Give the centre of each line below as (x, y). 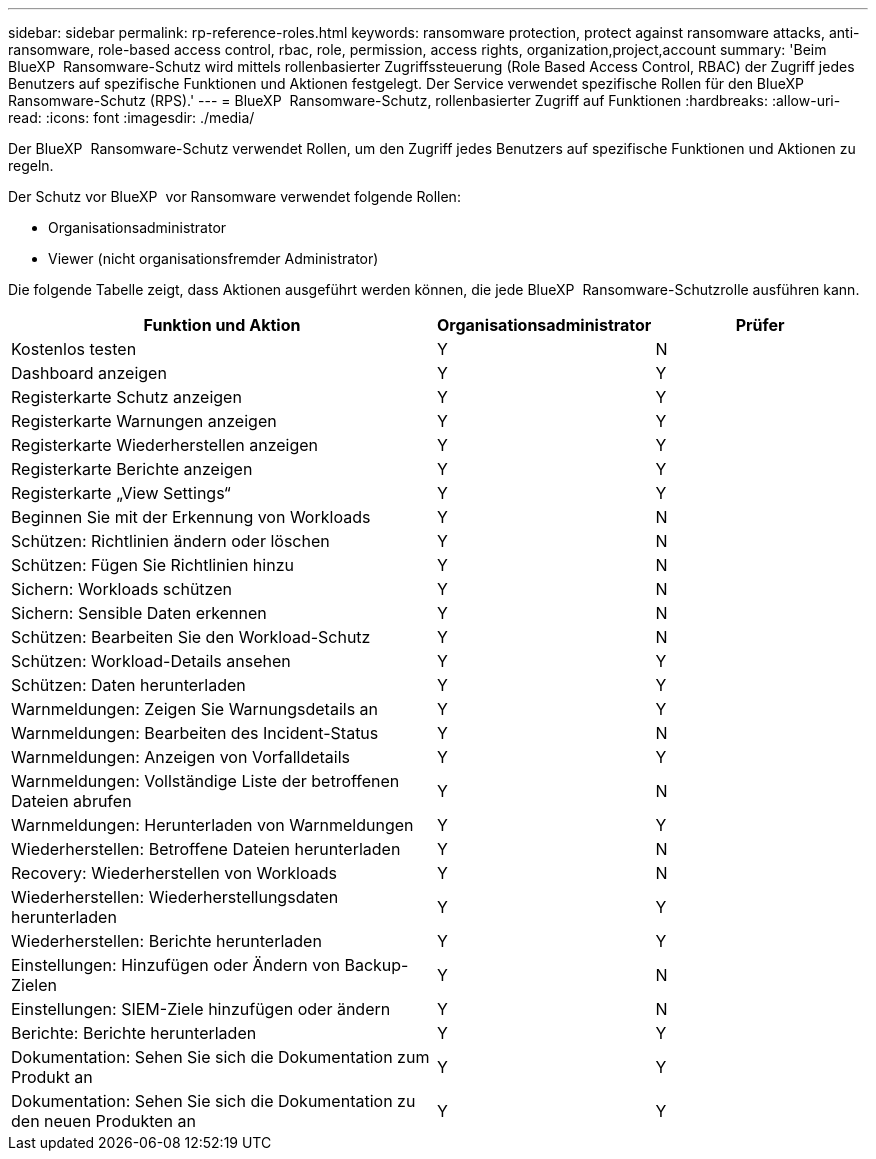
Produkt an (52, 1077)
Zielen (34, 985)
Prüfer (760, 325)
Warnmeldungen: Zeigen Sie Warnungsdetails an (195, 709)
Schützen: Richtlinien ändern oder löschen (170, 541)
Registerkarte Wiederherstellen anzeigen (165, 445)
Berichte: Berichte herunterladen (134, 1033)
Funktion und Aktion (222, 325)
